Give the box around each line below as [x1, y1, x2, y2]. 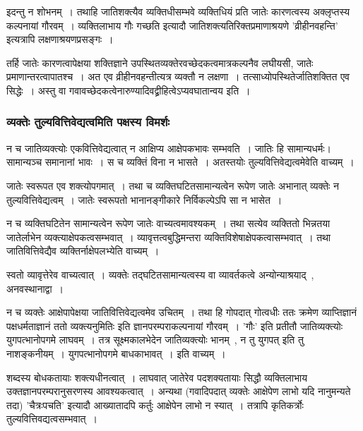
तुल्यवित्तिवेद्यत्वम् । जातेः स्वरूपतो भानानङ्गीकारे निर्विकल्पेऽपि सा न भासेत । [6, 192, 282, 207]
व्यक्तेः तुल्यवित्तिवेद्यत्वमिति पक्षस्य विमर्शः [6, 113, 169, 130]
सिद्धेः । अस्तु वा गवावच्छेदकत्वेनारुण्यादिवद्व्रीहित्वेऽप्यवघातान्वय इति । [6, 83, 251, 97]
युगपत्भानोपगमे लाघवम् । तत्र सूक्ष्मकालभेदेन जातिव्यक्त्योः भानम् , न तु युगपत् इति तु [6, 332, 304, 347]
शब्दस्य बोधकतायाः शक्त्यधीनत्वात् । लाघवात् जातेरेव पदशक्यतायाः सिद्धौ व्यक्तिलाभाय [6, 370, 307, 384]
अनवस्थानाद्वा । [6, 281, 64, 296]
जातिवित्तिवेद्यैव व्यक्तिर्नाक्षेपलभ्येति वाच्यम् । [6, 243, 160, 258]
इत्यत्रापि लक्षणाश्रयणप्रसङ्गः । [6, 32, 114, 47]
